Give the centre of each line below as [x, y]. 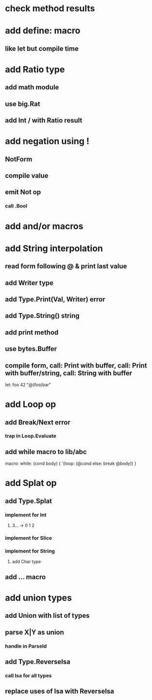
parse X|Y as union [34, 632]
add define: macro [43, 31]
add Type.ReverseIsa [38, 662]
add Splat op [31, 483]
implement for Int [26, 515]
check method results [50, 9]
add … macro [25, 577]
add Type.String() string [42, 316]
